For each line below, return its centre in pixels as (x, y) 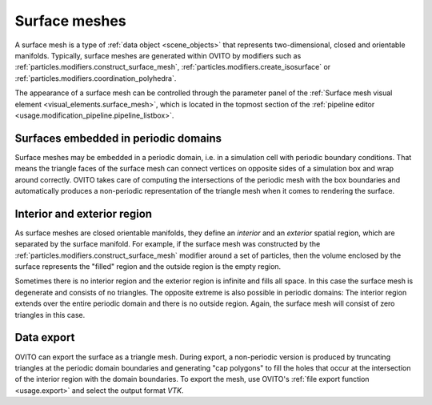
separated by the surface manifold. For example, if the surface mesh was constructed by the (168, 244)
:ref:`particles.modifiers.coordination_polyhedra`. (96, 78)
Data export (45, 337)
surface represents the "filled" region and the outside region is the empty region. (148, 267)
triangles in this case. (50, 315)
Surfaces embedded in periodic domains (118, 138)
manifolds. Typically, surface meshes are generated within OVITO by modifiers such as (158, 55)
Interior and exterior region (83, 213)
